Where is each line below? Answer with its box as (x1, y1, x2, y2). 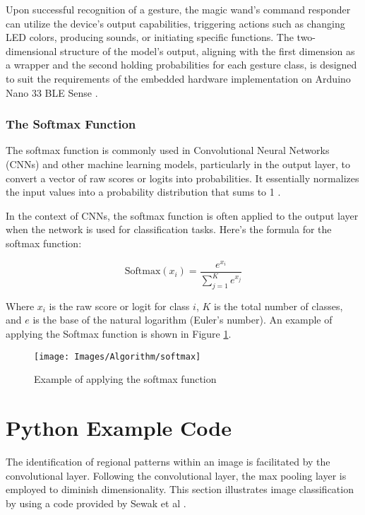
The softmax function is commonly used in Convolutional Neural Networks (6, 143, 330, 158)
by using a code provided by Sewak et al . (6, 495, 186, 510)
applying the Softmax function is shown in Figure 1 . (6, 326, 232, 341)
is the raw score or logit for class (49, 298, 190, 313)
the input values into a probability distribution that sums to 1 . (6, 184, 281, 199)
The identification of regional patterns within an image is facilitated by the (6, 454, 330, 468)
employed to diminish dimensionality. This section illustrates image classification (6, 482, 354, 497)
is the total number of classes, (214, 298, 343, 313)
